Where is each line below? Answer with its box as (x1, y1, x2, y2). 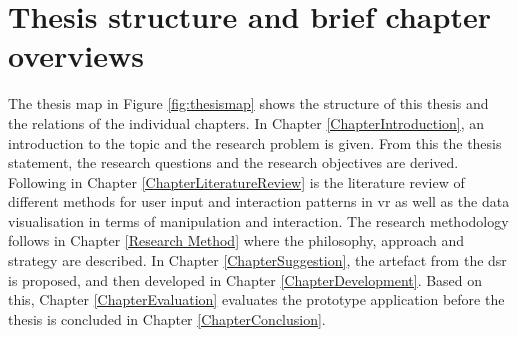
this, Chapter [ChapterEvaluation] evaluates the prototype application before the (8, 289, 505, 310)
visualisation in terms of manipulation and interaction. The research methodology (8, 210, 509, 231)
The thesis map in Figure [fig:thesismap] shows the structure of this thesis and (8, 93, 489, 114)
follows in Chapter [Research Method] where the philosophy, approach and (8, 230, 465, 251)
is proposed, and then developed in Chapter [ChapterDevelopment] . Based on (8, 269, 483, 290)
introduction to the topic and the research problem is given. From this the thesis (8, 132, 502, 153)
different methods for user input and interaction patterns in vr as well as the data (8, 191, 510, 212)
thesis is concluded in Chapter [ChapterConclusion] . (8, 308, 326, 329)
